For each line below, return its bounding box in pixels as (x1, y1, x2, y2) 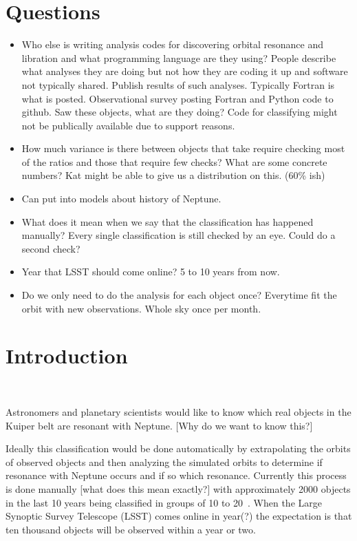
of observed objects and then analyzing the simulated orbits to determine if (6, 454, 323, 469)
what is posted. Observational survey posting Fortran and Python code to (21, 91, 334, 105)
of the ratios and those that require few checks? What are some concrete (21, 154, 327, 169)
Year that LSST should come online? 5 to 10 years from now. (21, 264, 280, 279)
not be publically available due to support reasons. (21, 118, 235, 132)
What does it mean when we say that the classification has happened (21, 214, 314, 229)
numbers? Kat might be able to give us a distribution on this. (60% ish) (21, 168, 325, 182)
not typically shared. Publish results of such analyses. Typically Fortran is (21, 77, 335, 92)
